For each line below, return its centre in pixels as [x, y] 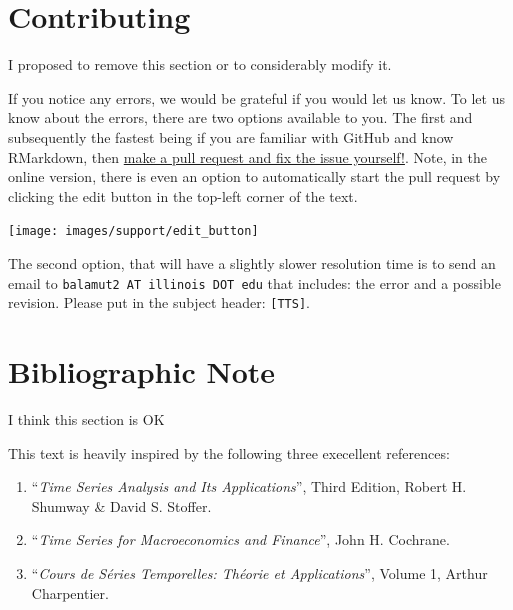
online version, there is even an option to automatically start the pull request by [254, 176]
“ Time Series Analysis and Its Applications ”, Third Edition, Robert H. [249, 486]
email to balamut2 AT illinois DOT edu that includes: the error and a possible [254, 282]
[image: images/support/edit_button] [133, 231]
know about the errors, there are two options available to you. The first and [240, 117]
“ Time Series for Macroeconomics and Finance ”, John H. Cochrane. [240, 539]
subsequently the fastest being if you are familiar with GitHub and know [231, 136]
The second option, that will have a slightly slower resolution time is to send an [252, 262]
